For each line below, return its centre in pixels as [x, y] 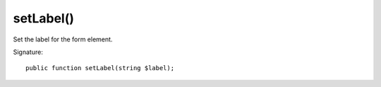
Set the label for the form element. [63, 39]
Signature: [28, 52]
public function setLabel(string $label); [100, 68]
